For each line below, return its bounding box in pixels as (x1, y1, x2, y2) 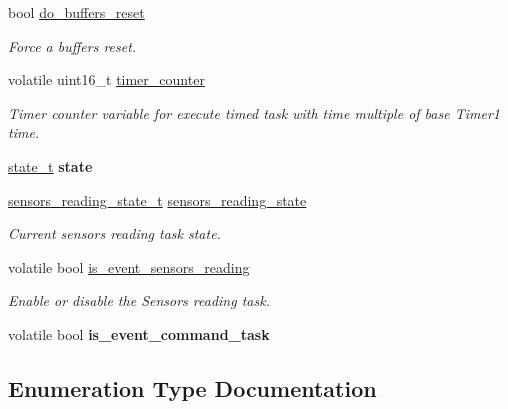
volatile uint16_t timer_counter (8, 69, 205, 90)
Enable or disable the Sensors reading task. (8, 290, 270, 311)
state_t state (8, 155, 93, 176)
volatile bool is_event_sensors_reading (8, 256, 250, 277)
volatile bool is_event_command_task (8, 323, 270, 344)
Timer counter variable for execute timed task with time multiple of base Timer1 (8, 102, 500, 123)
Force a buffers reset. (8, 35, 137, 56)
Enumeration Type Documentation (8, 372, 377, 403)
